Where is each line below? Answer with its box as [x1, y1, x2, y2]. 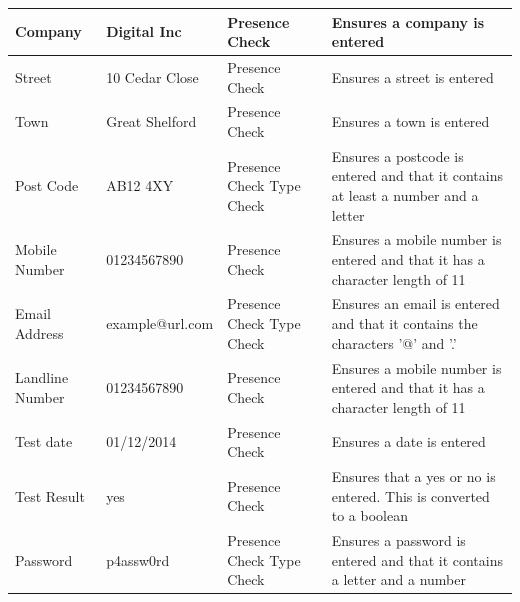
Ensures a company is [331, 11, 485, 32]
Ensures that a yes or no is [331, 465, 496, 486]
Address [15, 322, 64, 343]
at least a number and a [331, 185, 479, 205]
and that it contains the [331, 313, 478, 334]
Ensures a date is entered [331, 431, 486, 452]
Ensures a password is [331, 530, 466, 550]
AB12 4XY [106, 175, 174, 196]
